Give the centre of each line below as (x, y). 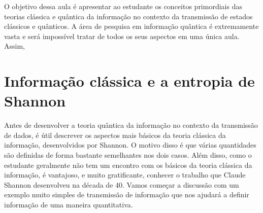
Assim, (14, 46)
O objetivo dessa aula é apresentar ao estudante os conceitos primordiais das (123, 6)
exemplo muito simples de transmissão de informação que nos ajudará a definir (127, 194)
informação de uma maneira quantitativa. (69, 205)
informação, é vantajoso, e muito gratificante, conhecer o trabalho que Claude (125, 175)
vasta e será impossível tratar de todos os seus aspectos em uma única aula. (122, 36)
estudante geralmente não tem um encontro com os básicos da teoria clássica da (128, 165)
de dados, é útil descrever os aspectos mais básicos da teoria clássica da (115, 135)
